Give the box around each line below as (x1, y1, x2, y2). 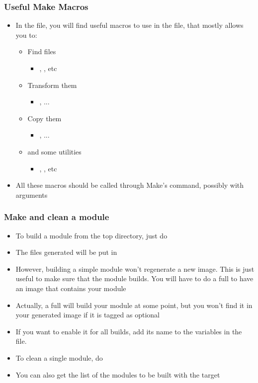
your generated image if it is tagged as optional (15, 309, 160, 320)
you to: (15, 29, 37, 40)
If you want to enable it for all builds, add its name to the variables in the (15, 326, 242, 336)
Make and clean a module (4, 211, 109, 223)
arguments (15, 189, 48, 200)
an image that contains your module (15, 283, 126, 293)
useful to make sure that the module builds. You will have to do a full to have (15, 273, 254, 284)
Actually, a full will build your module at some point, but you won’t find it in (15, 300, 253, 310)
